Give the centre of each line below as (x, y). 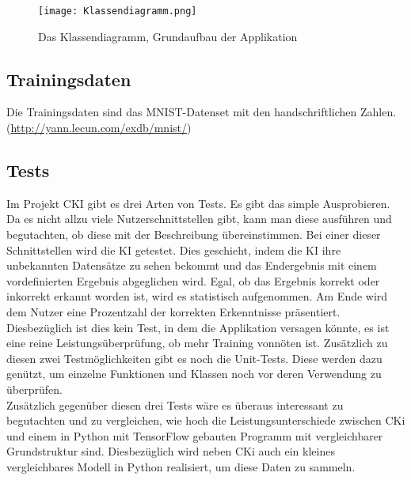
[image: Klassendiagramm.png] (118, 11)
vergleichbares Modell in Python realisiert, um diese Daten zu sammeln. (181, 466)
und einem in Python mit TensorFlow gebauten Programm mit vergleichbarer (195, 435)
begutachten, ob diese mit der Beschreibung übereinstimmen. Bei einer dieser (194, 234)
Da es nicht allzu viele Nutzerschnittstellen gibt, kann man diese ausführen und (199, 219)
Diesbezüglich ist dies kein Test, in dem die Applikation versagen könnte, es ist (198, 327)
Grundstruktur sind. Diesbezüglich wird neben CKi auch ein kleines (171, 451)
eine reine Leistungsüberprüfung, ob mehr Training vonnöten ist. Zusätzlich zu (197, 343)
